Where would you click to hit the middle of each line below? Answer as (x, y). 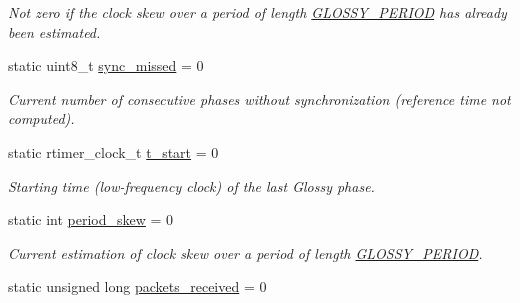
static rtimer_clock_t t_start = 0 (113, 151)
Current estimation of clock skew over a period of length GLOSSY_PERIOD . (245, 252)
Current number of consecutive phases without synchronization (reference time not (259, 98)
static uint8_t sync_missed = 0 (106, 65)
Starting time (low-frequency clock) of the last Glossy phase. (191, 185)
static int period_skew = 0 (91, 219)
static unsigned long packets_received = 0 (137, 286)
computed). (41, 118)
